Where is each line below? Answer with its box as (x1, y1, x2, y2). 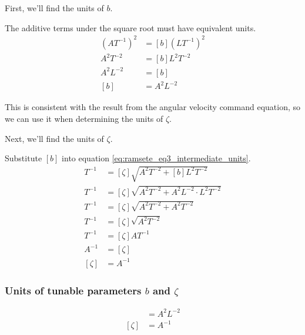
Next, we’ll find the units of (5, 132, 104, 144)
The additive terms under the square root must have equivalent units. (5, 21, 256, 34)
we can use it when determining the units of (5, 112, 163, 124)
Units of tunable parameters (5, 283, 142, 297)
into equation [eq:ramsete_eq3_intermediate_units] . (62, 152, 251, 164)
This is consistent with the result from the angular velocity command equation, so (5, 101, 301, 113)
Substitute (5, 152, 42, 164)
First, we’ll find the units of (5, 2, 104, 14)
